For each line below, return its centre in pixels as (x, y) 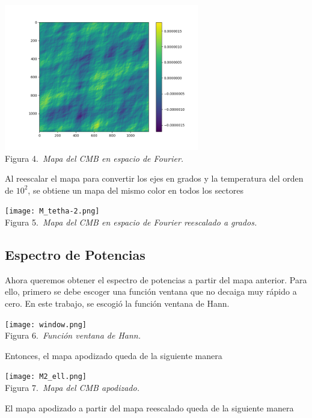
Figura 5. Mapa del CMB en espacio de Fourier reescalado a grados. (131, 222)
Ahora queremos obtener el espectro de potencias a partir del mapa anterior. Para (156, 279)
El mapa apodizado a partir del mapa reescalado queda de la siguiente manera (149, 407)
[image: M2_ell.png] (46, 377)
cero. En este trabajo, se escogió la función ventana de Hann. (117, 303)
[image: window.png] (46, 324)
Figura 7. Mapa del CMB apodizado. (72, 388)
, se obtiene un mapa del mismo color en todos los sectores (136, 190)
